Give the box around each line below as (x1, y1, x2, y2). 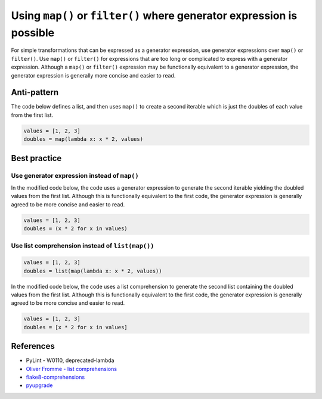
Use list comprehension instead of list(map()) (11, 242, 154, 250)
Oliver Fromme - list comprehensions (26, 365, 117, 372)
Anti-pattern (11, 87, 59, 98)
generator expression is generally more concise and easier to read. (11, 72, 176, 79)
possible (11, 26, 55, 39)
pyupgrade (26, 382, 53, 389)
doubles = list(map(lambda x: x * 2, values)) (23, 267, 162, 274)
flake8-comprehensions (26, 373, 85, 381)
